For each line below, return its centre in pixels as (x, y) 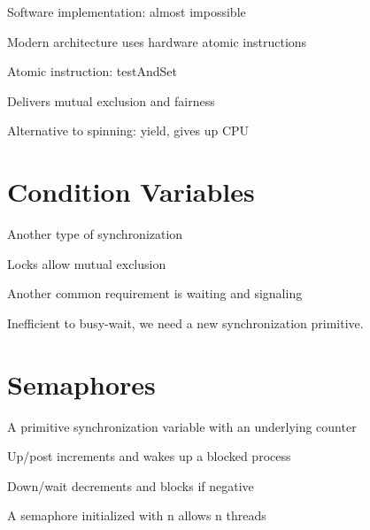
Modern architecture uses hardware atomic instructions (157, 41)
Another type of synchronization (95, 234)
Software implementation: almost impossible (127, 12)
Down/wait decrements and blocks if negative (131, 485)
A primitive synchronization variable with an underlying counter (182, 426)
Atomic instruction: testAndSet (92, 71)
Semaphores (81, 384)
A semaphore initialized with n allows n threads (137, 515)
